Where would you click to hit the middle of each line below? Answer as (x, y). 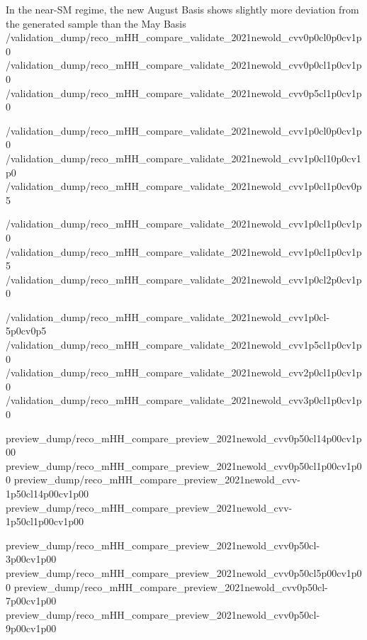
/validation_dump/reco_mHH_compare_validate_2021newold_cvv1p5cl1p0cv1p (184, 345)
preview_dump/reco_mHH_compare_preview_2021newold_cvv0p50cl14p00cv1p (184, 438)
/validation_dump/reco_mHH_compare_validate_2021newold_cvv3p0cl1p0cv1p (184, 400)
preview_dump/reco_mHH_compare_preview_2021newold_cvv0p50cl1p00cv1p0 (184, 465)
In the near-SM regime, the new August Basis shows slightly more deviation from (182, 9)
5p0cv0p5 (26, 331)
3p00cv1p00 (31, 559)
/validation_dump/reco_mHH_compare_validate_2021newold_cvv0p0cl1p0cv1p (184, 65)
